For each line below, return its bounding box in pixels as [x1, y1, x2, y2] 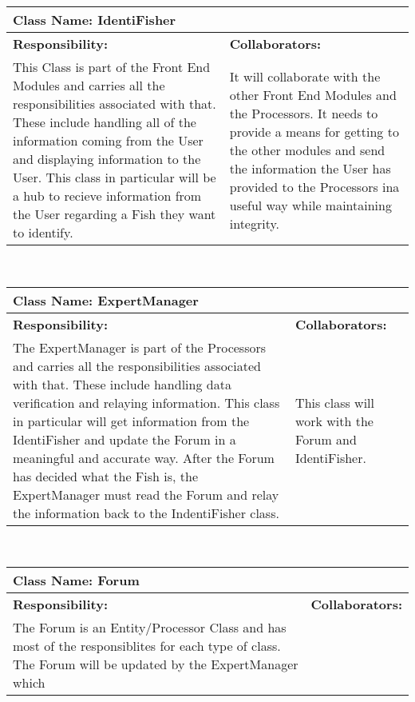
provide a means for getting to [229, 122, 399, 141]
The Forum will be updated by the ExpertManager [13, 655, 298, 674]
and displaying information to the [13, 150, 201, 168]
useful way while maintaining [229, 195, 392, 214]
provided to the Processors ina [229, 177, 400, 196]
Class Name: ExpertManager [13, 290, 199, 309]
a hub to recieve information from [13, 186, 202, 205]
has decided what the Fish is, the [13, 466, 199, 485]
